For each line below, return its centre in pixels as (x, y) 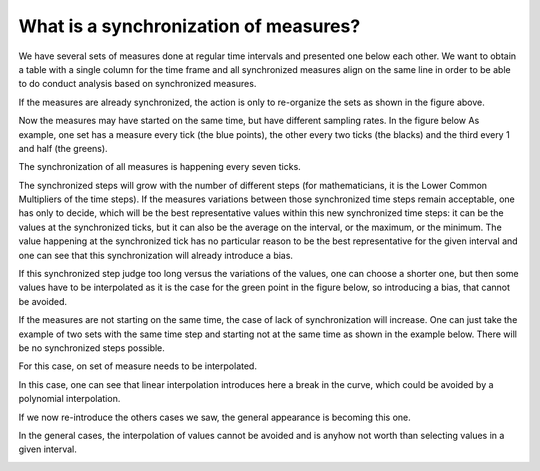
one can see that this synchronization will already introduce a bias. (156, 255)
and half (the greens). (63, 148)
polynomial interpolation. (69, 399)
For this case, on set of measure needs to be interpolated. (137, 366)
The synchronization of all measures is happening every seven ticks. (160, 167)
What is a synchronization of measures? (189, 26)
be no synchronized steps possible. (91, 347)
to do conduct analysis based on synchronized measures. (137, 84)
